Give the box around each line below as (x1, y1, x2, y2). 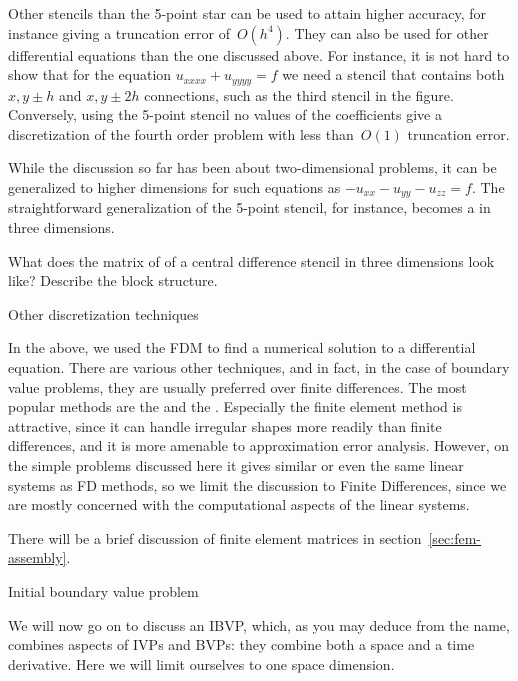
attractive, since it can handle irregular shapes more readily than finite (8, 415, 442, 436)
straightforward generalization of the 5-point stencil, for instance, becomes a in (8, 197, 491, 218)
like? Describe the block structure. (8, 270, 218, 291)
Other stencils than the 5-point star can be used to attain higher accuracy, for (8, 3, 487, 23)
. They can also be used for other (285, 22, 489, 43)
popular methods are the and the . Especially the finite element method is (8, 396, 462, 417)
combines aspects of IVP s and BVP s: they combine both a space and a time (8, 634, 475, 655)
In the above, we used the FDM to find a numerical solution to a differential (8, 337, 476, 358)
